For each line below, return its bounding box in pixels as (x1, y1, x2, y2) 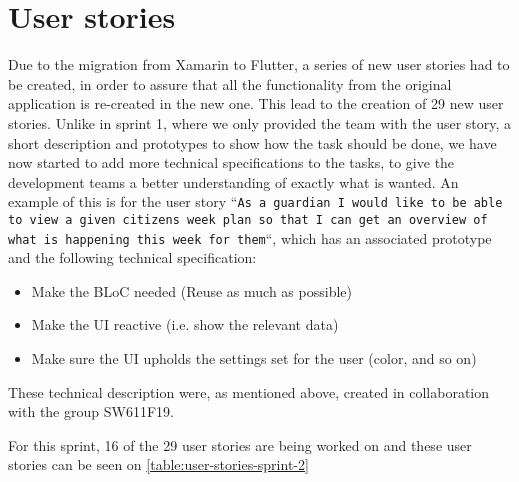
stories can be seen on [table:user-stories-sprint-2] (8, 454, 309, 475)
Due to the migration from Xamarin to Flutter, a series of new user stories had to (8, 54, 510, 75)
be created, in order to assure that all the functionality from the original (8, 73, 452, 94)
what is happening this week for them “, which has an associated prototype (8, 227, 492, 248)
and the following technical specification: (8, 247, 257, 268)
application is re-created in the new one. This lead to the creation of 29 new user (8, 93, 504, 114)
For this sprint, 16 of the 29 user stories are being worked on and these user (8, 434, 472, 455)
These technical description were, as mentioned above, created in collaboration (8, 381, 490, 402)
